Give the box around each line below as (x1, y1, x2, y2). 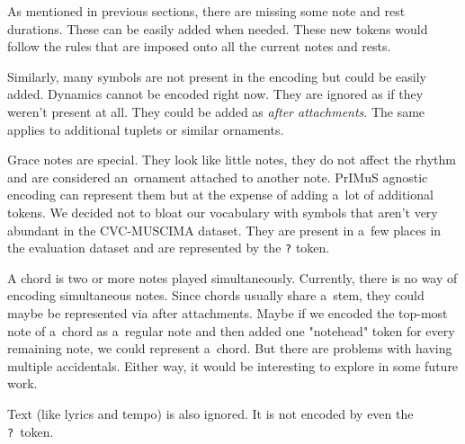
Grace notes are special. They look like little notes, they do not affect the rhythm (7, 150, 456, 169)
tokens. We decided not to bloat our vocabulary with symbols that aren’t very (7, 202, 438, 221)
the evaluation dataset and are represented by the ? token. (7, 238, 330, 257)
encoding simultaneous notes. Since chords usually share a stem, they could (7, 286, 425, 305)
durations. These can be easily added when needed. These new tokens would (7, 19, 428, 38)
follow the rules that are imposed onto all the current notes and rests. (7, 37, 391, 56)
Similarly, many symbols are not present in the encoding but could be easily (7, 67, 426, 85)
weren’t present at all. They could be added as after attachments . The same (7, 102, 425, 120)
